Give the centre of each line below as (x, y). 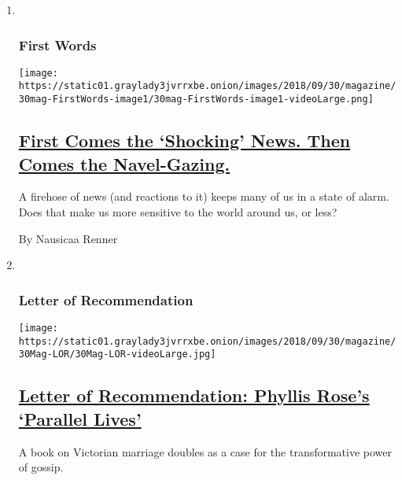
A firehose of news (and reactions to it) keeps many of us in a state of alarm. (204, 196)
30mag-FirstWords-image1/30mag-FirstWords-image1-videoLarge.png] (196, 100)
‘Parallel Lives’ (80, 418)
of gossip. (41, 467)
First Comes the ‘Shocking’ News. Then (184, 140)
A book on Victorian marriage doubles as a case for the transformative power (205, 451)
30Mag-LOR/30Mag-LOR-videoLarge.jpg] (117, 354)
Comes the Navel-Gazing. (124, 163)
